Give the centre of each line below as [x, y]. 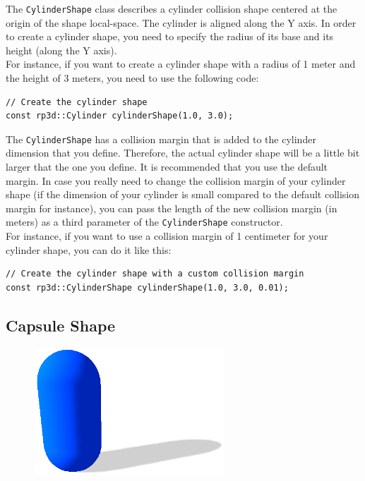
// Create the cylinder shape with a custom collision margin [155, 274]
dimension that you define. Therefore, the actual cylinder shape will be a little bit [183, 153]
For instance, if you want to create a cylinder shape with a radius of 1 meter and [181, 64]
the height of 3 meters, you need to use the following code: [132, 78]
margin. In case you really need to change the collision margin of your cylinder [176, 180]
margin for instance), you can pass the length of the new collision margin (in [172, 208]
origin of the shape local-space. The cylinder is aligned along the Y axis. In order [181, 22]
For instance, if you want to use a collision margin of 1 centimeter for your [167, 236]
